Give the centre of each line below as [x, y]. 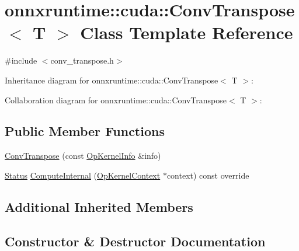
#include [21, 60]
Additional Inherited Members [99, 206]
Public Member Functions [85, 131]
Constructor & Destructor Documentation [135, 241]
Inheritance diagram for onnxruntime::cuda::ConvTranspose [112, 80]
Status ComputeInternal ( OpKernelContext [83, 175]
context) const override [208, 175]
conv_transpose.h [82, 60]
